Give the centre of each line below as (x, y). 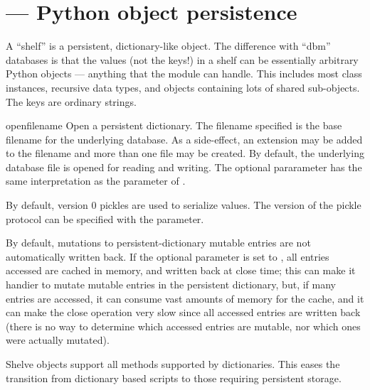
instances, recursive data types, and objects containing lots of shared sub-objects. (183, 87)
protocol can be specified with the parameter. (105, 218)
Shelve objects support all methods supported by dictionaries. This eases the (173, 364)
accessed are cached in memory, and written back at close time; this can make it (181, 270)
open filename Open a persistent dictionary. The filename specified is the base (174, 125)
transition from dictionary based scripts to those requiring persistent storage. (174, 378)
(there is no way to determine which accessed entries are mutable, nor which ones (183, 326)
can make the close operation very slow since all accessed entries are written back (183, 312)
